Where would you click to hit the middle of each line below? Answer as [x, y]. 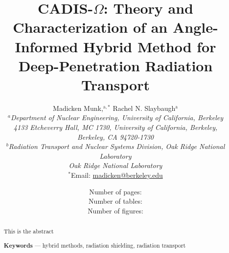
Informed [46, 46]
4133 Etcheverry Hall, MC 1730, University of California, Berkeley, [115, 127]
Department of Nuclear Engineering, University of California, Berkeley [117, 117]
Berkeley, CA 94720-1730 [115, 137]
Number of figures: [115, 210]
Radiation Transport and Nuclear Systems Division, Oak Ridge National [117, 146]
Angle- [195, 27]
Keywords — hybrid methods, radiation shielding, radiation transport [95, 245]
